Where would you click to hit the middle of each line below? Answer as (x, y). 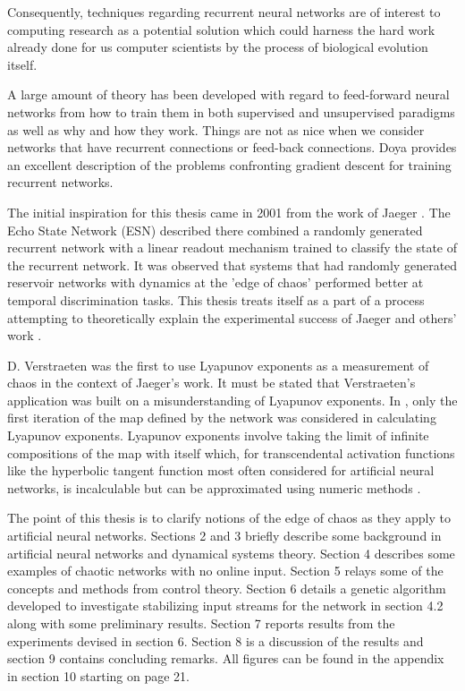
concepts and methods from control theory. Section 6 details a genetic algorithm (227, 588)
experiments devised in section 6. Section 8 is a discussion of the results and (216, 640)
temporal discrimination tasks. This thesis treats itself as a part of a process (216, 299)
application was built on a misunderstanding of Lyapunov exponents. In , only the (232, 400)
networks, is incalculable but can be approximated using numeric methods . (214, 487)
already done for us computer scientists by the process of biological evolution (218, 47)
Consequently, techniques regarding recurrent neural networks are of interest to (224, 12)
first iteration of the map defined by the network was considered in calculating (222, 418)
